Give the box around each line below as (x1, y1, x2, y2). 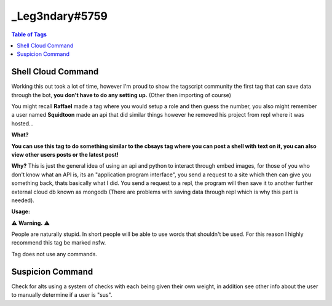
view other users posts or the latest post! (11, 151, 119, 158)
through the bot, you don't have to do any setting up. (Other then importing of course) (11, 91, 232, 98)
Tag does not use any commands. (11, 250, 98, 257)
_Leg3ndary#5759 (11, 9, 108, 23)
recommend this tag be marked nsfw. (11, 239, 106, 246)
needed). (11, 197, 35, 204)
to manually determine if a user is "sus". (11, 291, 113, 299)
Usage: (11, 208, 31, 215)
